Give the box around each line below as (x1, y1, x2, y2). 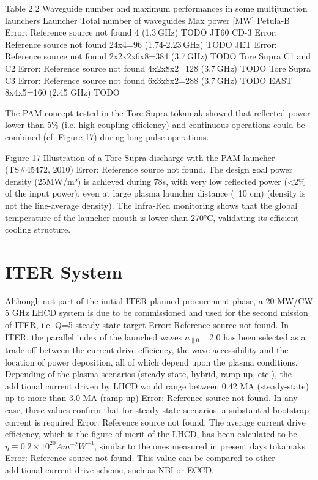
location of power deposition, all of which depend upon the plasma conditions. (5, 355, 298, 368)
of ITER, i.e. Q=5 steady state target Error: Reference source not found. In (5, 318, 289, 331)
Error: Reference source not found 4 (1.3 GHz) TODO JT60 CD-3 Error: (5, 26, 278, 39)
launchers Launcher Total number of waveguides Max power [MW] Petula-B (5, 13, 290, 26)
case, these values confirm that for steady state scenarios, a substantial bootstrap (5, 403, 309, 416)
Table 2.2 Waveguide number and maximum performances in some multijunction (5, 2, 308, 14)
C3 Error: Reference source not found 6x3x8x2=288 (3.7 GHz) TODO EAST (5, 73, 292, 86)
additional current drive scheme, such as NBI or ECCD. (5, 463, 215, 476)
